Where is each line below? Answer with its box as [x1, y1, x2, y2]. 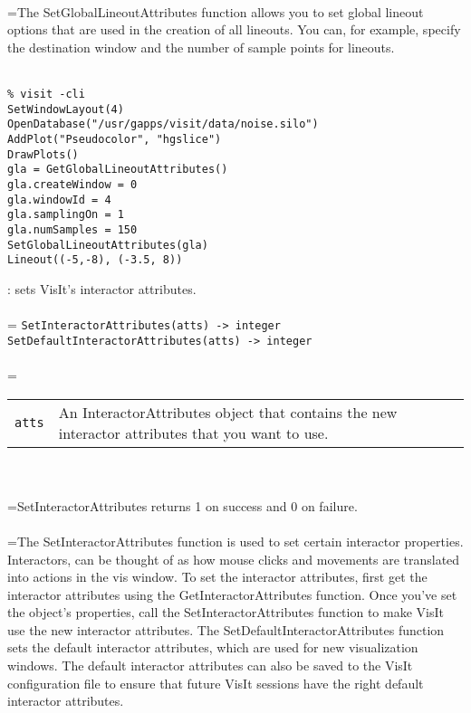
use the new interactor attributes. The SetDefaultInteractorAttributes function [7, 620, 445, 639]
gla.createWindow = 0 [7, 177, 138, 191]
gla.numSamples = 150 [7, 223, 138, 236]
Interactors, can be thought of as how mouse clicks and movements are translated [7, 549, 460, 568]
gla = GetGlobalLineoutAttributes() [7, 163, 228, 176]
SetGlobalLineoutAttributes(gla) [7, 238, 208, 252]
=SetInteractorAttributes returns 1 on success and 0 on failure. [7, 496, 358, 515]
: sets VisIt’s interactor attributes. [7, 279, 197, 298]
